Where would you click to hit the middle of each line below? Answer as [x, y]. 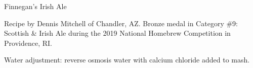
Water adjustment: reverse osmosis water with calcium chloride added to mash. [127, 60]
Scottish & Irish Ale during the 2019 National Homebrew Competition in [117, 33]
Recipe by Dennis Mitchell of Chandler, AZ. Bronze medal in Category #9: [121, 23]
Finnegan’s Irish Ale [35, 6]
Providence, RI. [28, 43]
